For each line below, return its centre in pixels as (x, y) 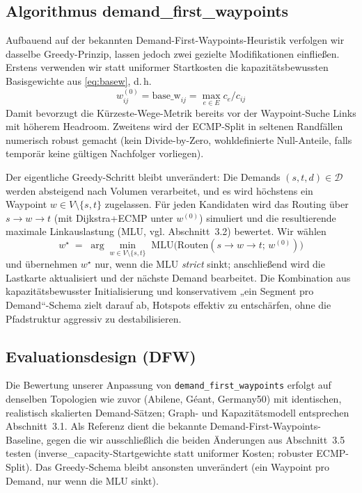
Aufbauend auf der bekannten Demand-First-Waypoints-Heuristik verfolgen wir (175, 40)
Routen (193, 245)
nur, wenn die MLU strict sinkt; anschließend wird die (210, 264)
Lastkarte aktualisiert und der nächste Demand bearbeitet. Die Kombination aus (178, 277)
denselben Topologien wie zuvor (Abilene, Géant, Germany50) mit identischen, (174, 398)
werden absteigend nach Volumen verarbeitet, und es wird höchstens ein (159, 190)
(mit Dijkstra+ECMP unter (113, 217)
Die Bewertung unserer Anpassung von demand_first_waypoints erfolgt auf (168, 385)
